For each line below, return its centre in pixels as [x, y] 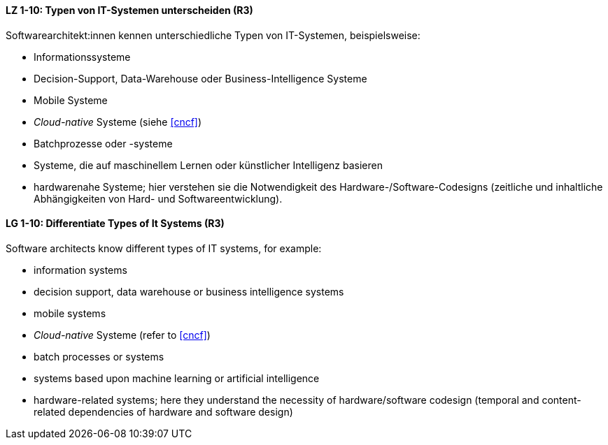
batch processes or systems [99, 356]
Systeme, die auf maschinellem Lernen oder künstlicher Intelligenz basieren [208, 165]
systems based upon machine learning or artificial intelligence [177, 378]
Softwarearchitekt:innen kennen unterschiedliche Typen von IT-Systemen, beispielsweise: [213, 35]
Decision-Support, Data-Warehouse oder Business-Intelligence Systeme [200, 78]
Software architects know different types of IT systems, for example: [164, 248]
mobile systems [70, 313]
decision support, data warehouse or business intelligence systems [189, 291]
